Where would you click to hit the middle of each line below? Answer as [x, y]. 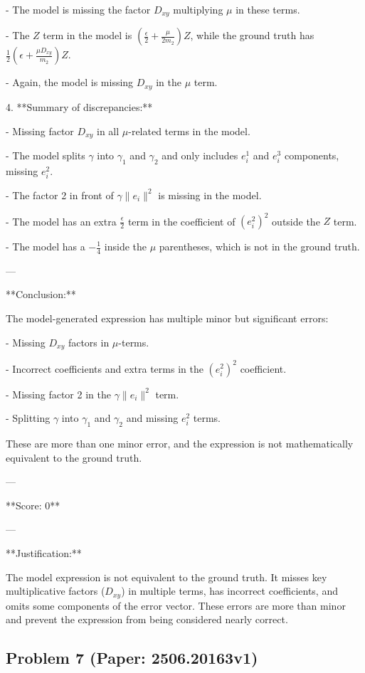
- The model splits [46, 155]
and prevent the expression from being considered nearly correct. [147, 619]
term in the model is [88, 35]
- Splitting [28, 418]
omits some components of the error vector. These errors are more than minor [176, 605]
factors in [89, 342]
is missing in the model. [210, 195]
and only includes [200, 155]
